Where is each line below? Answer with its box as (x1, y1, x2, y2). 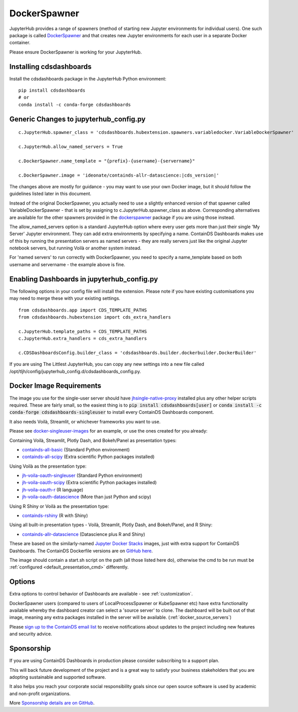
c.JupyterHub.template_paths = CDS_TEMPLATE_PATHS (18, 328, 147, 334)
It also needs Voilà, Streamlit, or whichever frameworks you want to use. (9, 418, 161, 424)
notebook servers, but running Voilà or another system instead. (9, 245, 142, 251)
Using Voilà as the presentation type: (9, 463, 87, 469)
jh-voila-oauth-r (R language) (22, 487, 84, 493)
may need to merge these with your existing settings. (9, 295, 120, 301)
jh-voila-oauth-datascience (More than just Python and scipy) (22, 494, 152, 500)
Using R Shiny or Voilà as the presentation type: (9, 503, 109, 509)
